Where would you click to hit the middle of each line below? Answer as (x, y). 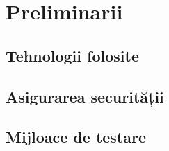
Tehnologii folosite (72, 55)
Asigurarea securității (85, 96)
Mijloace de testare (76, 137)
